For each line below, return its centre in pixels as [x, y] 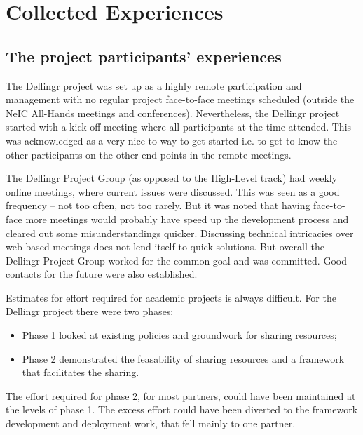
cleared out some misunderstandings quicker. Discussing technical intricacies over [180, 233]
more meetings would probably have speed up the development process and [187, 219]
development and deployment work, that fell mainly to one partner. [151, 423]
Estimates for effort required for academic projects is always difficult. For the [171, 297]
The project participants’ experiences [144, 56]
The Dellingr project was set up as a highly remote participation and [154, 85]
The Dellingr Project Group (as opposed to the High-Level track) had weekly [172, 178]
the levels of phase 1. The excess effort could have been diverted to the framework [182, 409]
